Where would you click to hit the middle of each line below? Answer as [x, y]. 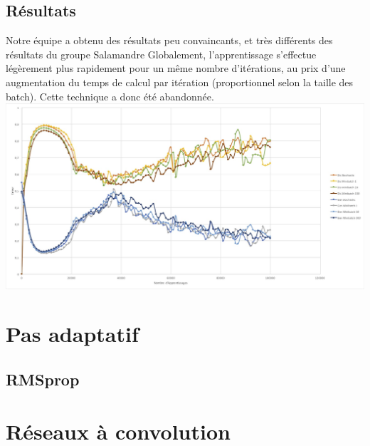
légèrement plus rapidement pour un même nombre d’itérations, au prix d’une [176, 68]
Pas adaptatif [72, 334]
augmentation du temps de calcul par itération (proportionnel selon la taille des [180, 82]
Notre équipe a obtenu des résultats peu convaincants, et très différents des [169, 40]
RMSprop [43, 379]
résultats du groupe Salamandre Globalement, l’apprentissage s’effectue [161, 54]
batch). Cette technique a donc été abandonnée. [110, 96]
